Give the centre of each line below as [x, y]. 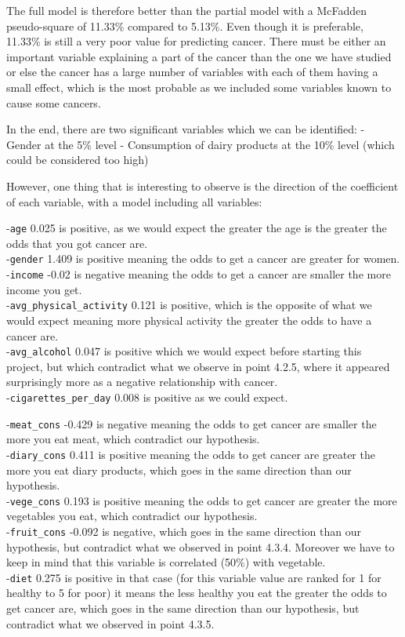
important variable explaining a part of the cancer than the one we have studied [199, 56]
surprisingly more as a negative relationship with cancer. [142, 382]
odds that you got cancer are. [77, 243]
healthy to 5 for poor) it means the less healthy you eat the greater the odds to [197, 593]
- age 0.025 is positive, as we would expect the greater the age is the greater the [197, 228]
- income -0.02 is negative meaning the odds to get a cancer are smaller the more [199, 274]
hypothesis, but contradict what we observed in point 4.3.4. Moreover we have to [201, 546]
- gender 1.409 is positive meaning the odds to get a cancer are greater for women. [203, 258]
